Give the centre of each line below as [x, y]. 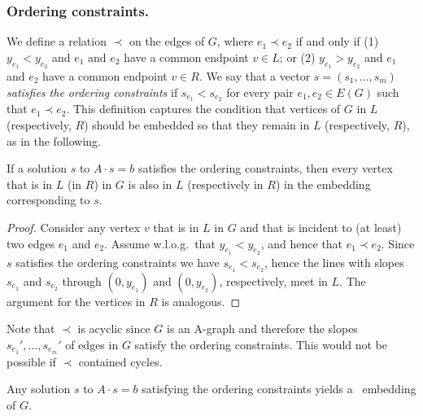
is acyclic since [114, 328]
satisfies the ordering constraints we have [118, 262]
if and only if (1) [337, 41]
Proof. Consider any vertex [74, 228]
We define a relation [57, 41]
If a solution [37, 168]
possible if [31, 361]
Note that [31, 328]
